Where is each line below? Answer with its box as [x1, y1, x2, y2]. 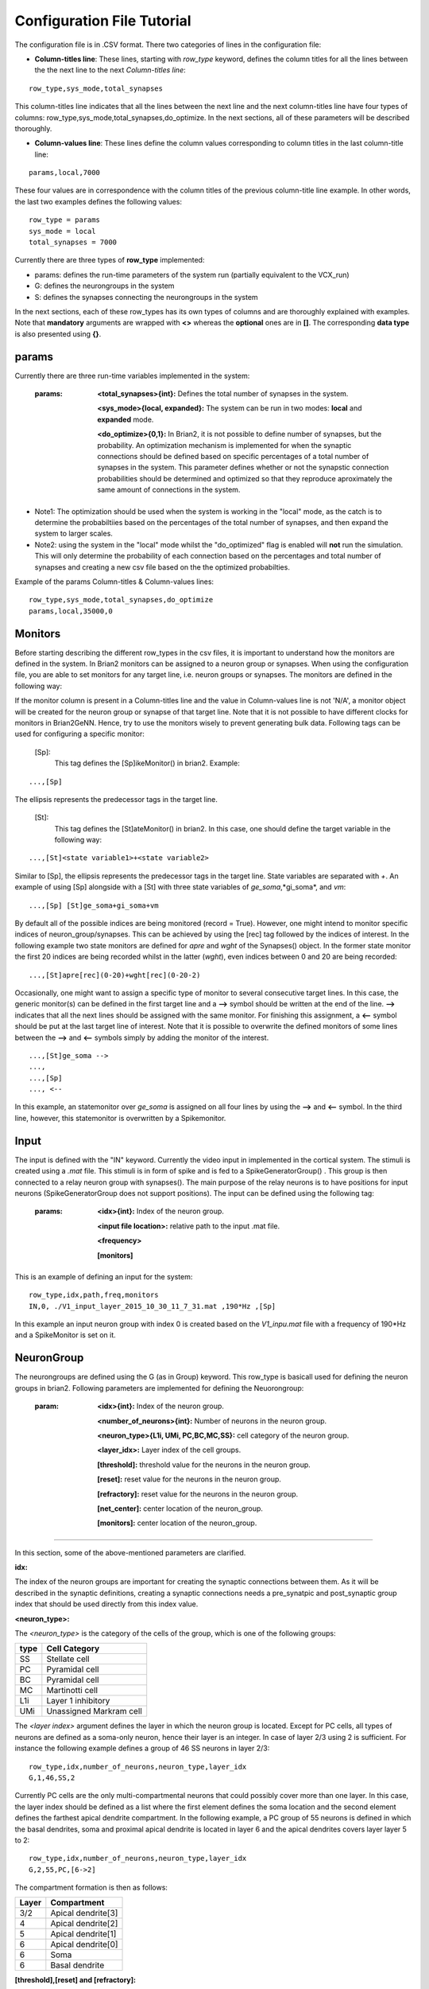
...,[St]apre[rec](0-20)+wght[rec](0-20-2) [29, 971, 201, 979]
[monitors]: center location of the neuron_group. [97, 1518, 257, 1528]
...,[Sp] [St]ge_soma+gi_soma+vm [29, 901, 159, 910]
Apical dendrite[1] [50, 1929, 117, 1940]
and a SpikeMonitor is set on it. [14, 1330, 117, 1340]
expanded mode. [97, 415, 154, 424]
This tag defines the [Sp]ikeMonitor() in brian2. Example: [54, 758, 240, 768]
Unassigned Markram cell [46, 1706, 142, 1717]
